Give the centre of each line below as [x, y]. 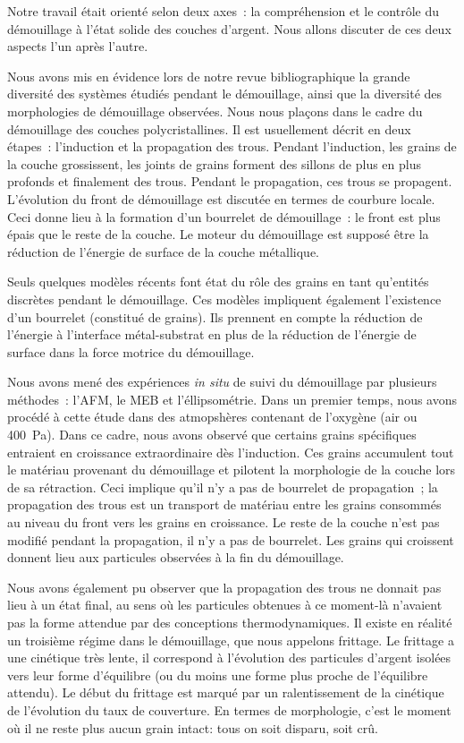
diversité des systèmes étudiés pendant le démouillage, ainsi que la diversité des [225, 94]
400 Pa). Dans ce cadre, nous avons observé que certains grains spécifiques [212, 435]
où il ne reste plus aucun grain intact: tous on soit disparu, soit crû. [193, 727]
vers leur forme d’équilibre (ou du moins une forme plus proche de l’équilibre [218, 675]
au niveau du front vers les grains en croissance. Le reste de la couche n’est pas [224, 522]
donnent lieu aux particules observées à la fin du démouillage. [176, 557]
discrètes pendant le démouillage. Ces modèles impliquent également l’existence [224, 299]
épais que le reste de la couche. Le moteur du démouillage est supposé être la [218, 234]
